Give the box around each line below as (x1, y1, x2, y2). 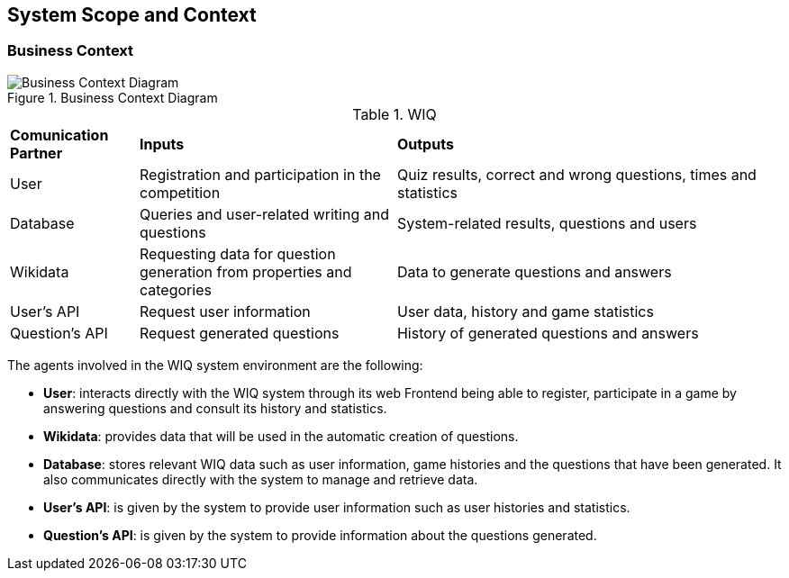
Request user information (139, 302, 311, 321)
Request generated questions (139, 323, 340, 342)
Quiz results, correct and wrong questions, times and (396, 165, 757, 184)
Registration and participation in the (139, 165, 381, 184)
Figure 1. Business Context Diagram (7, 89, 218, 105)
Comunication (10, 125, 109, 144)
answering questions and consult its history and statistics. (43, 400, 387, 416)
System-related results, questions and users (396, 213, 697, 232)
